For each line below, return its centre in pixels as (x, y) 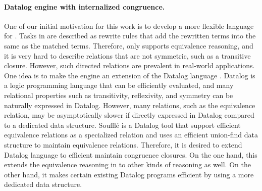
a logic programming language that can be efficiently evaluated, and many (119, 85)
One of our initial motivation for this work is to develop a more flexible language (129, 26)
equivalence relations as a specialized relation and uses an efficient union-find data (131, 135)
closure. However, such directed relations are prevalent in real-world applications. (129, 65)
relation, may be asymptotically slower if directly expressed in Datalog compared (129, 115)
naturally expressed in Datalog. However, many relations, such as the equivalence (130, 105)
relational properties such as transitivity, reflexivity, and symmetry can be (119, 95)
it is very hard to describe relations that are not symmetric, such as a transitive (127, 55)
